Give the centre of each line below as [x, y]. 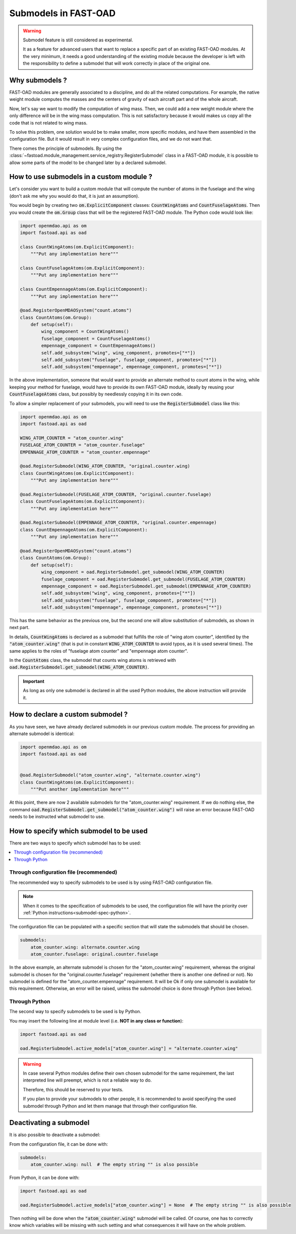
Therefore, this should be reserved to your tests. [73, 1089]
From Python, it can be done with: [44, 1177]
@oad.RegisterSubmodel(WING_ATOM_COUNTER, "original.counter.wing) [105, 466]
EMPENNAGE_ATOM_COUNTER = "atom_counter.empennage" [85, 452]
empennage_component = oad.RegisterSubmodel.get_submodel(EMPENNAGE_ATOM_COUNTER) [146, 586]
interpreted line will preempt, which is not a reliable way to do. [87, 1080]
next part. [19, 628]
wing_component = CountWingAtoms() [85, 331]
